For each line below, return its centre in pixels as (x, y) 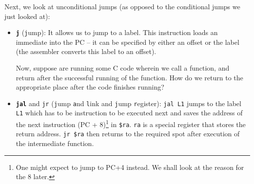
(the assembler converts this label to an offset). (86, 51)
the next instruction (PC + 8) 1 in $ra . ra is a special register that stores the (131, 123)
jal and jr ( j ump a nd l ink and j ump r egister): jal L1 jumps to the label (128, 103)
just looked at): (27, 16)
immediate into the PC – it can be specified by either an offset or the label (127, 42)
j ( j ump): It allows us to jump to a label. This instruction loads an (117, 32)
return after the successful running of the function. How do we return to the (129, 77)
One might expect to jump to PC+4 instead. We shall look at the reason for (130, 167)
